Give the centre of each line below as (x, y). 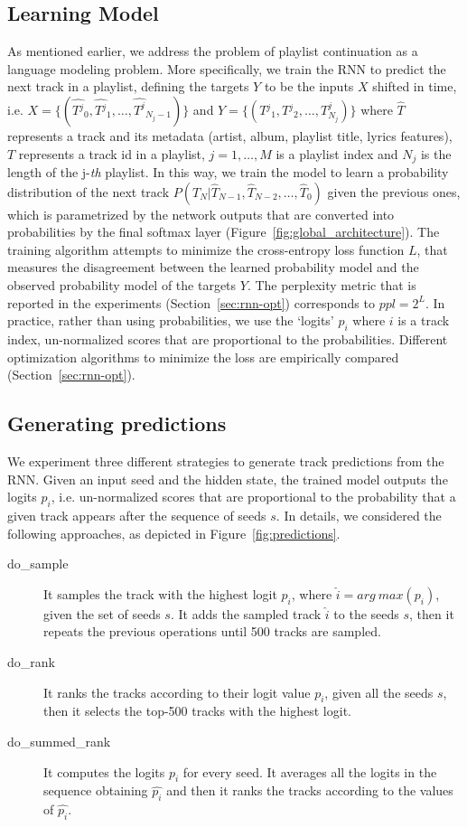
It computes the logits (104, 771)
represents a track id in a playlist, (112, 153)
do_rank (31, 661)
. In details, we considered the (359, 515)
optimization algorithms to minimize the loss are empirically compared (203, 357)
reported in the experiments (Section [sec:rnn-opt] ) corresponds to (191, 302)
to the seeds (366, 613)
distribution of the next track (89, 191)
